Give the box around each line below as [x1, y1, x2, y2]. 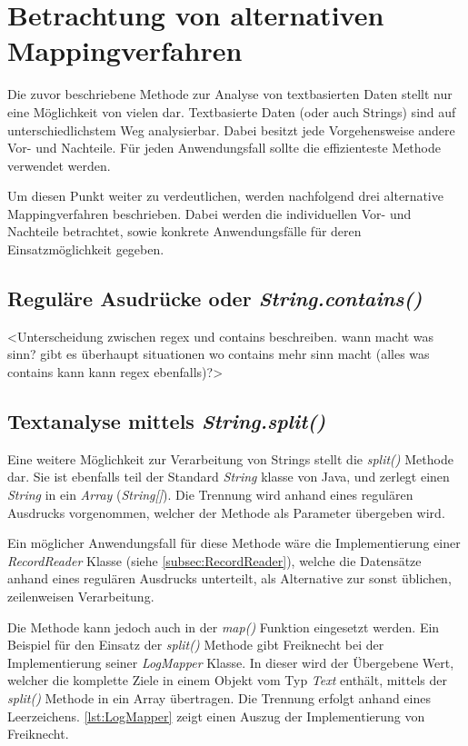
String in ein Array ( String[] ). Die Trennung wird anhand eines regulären [7, 485, 413, 504]
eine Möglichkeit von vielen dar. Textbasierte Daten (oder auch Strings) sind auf [7, 102, 456, 121]
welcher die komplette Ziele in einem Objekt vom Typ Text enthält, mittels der [7, 671, 447, 690]
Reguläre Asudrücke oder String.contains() [7, 284, 423, 313]
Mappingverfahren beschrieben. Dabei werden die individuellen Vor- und [7, 204, 412, 223]
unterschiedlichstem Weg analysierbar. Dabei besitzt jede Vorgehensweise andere [7, 120, 455, 139]
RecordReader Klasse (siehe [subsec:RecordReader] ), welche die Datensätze [7, 551, 422, 570]
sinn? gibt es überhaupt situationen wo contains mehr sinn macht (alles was [7, 344, 430, 363]
